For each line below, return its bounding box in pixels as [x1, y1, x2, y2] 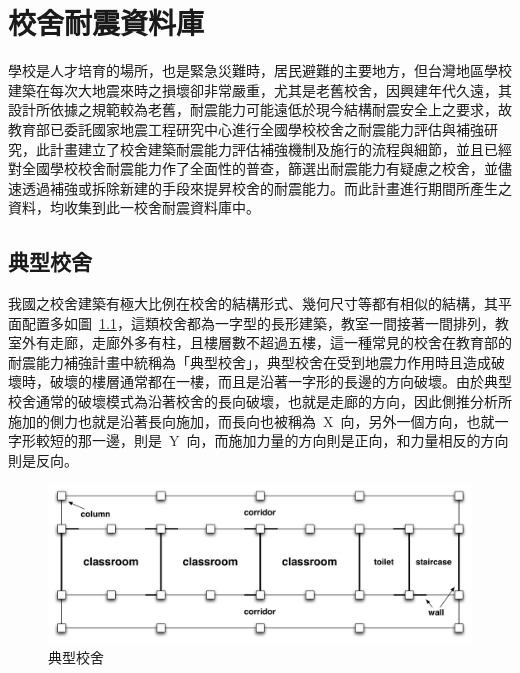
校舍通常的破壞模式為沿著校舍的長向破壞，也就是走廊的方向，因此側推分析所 [8, 391, 512, 412]
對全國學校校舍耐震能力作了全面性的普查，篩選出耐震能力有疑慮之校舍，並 [8, 158, 498, 179]
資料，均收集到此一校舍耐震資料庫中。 [8, 197, 260, 218]
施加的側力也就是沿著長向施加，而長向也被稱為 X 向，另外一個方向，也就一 [8, 410, 509, 431]
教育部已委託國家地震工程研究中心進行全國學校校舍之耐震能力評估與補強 [8, 118, 484, 139]
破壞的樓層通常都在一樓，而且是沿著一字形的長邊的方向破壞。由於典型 [49, 371, 512, 392]
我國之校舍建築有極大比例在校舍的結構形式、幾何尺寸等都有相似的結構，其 [8, 293, 498, 314]
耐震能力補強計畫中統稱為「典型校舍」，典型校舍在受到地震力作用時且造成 [8, 351, 491, 372]
